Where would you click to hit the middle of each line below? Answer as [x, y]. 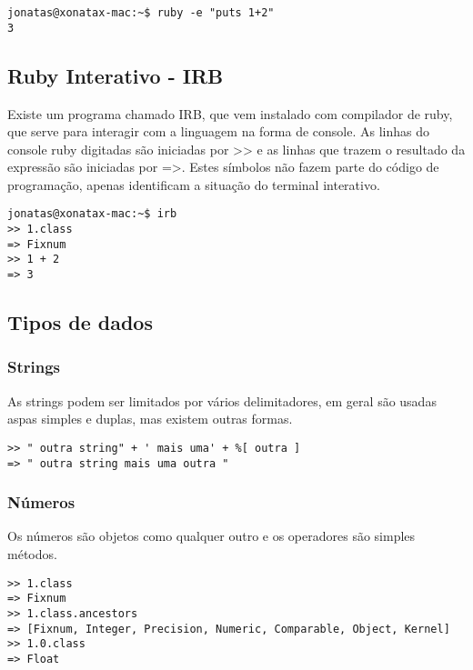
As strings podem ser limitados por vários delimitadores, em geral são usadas [222, 400]
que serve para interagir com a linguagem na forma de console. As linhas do [219, 131]
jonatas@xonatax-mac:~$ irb [92, 214]
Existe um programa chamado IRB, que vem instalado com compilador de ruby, [230, 113]
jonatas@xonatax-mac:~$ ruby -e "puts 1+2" [141, 13]
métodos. [32, 554]
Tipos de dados [80, 322]
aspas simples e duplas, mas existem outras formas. [150, 419]
